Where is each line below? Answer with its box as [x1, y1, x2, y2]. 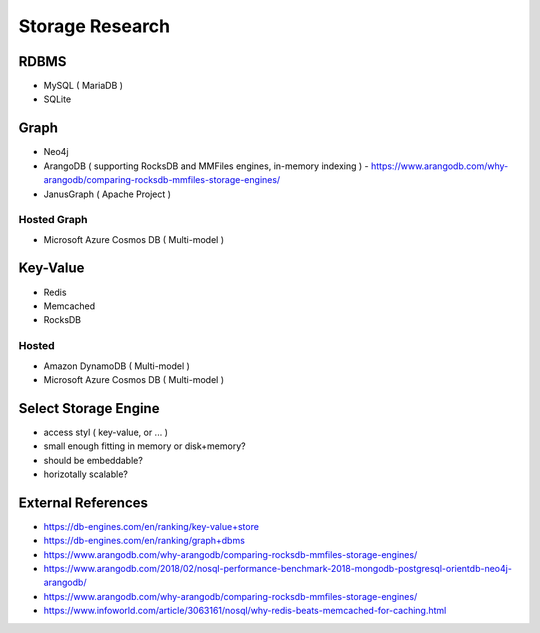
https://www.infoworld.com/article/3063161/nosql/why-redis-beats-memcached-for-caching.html [43, 605, 447, 617]
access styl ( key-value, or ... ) [43, 426, 169, 438]
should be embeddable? [43, 454, 144, 466]
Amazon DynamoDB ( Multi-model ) [43, 360, 190, 372]
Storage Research [18, 15, 171, 37]
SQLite [43, 93, 72, 105]
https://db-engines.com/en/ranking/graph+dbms [43, 535, 245, 547]
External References [18, 494, 149, 511]
